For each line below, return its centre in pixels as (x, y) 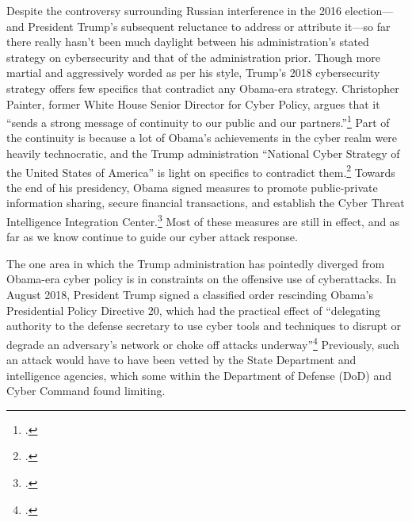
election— (369, 10)
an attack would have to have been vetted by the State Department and (181, 360)
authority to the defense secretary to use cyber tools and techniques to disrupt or (204, 326)
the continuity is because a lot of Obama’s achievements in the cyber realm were (202, 138)
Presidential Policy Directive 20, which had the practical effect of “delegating (194, 310)
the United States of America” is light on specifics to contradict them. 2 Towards (201, 171)
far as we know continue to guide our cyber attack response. (152, 237)
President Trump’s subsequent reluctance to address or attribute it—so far (209, 26)
